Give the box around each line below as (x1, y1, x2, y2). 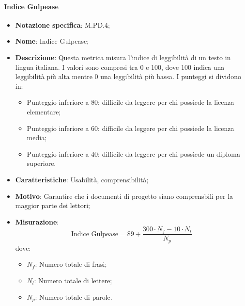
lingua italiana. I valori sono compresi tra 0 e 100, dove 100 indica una (15, 62, 225, 72)
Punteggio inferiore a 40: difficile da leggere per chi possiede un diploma (27, 148, 240, 159)
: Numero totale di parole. (35, 291, 112, 302)
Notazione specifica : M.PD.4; (15, 19, 110, 30)
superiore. (27, 158, 56, 168)
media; (27, 132, 47, 143)
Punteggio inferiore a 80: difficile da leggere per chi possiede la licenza (27, 97, 234, 107)
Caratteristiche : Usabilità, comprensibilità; (15, 174, 149, 184)
